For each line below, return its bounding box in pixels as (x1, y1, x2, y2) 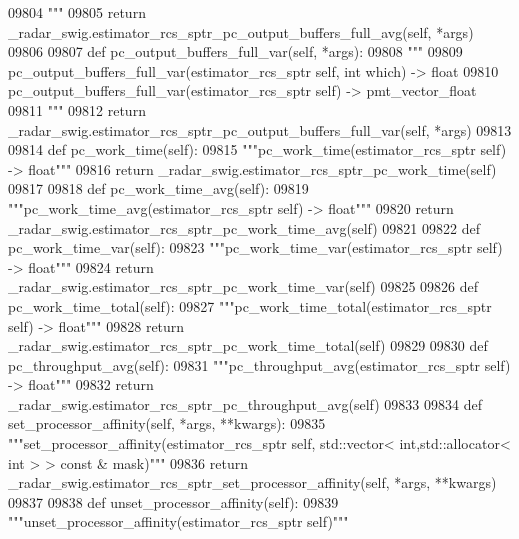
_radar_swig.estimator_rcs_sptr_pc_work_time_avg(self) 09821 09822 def (8, 217, 480, 238)
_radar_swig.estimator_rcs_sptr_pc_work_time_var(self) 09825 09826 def (8, 276, 479, 297)
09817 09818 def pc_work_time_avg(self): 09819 (8, 178, 309, 199)
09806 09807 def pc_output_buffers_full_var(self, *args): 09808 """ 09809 (8, 41, 463, 62)
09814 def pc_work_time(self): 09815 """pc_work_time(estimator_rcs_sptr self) (8, 139, 507, 160)
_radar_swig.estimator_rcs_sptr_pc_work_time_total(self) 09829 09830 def (8, 335, 488, 356)
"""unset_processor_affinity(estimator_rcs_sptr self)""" (8, 511, 349, 532)
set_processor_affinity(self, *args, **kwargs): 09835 (8, 413, 326, 434)
